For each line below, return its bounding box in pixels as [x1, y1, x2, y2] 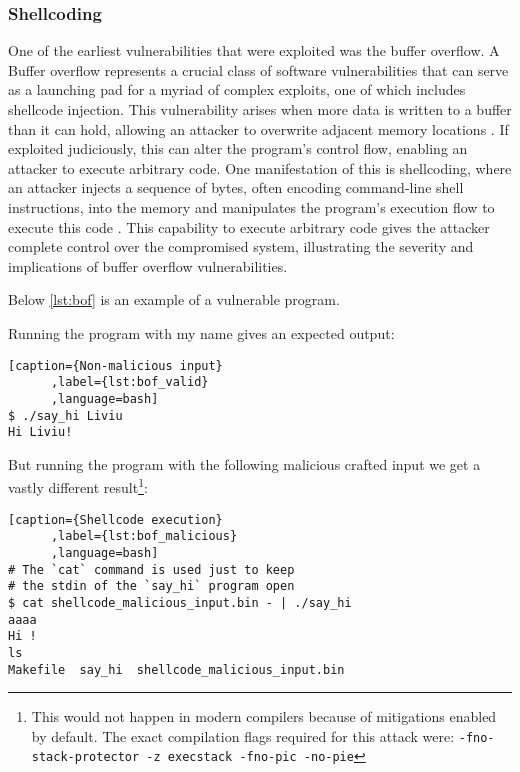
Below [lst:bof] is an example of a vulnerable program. [8, 289, 340, 310]
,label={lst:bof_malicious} [50, 529, 238, 544]
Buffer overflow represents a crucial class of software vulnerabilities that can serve [8, 59, 509, 80]
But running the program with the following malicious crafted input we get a [8, 453, 481, 474]
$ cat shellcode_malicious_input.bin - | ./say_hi [8, 595, 352, 610]
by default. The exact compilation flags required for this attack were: [31, 725, 455, 746]
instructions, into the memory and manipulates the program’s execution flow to [8, 196, 495, 217]
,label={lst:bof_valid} [50, 375, 209, 390]
